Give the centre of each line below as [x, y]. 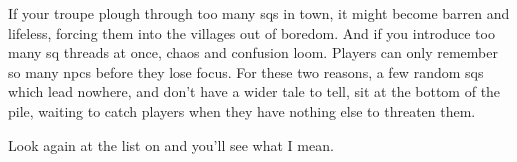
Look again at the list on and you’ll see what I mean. [171, 144]
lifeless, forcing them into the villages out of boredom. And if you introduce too [251, 32]
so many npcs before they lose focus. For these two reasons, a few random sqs [246, 71]
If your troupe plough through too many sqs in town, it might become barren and [259, 13]
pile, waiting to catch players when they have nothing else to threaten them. [242, 110]
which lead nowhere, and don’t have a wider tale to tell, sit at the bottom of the [254, 91]
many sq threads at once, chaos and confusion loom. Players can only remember [253, 52]
